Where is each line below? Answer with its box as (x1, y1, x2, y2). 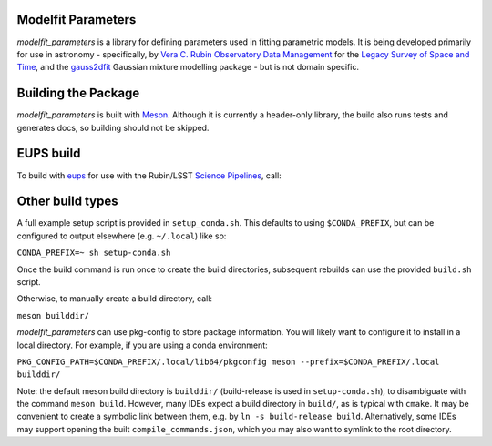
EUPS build (16, 146, 81, 161)
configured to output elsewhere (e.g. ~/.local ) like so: (16, 230, 227, 241)
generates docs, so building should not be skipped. (16, 122, 210, 133)
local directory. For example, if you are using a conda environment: (16, 340, 268, 350)
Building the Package (16, 86, 140, 101)
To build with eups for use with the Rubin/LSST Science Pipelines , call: (16, 169, 282, 181)
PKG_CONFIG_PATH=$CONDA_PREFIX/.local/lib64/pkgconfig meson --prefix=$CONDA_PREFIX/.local (16, 356, 440, 367)
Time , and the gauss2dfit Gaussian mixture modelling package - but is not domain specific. (16, 62, 360, 73)
